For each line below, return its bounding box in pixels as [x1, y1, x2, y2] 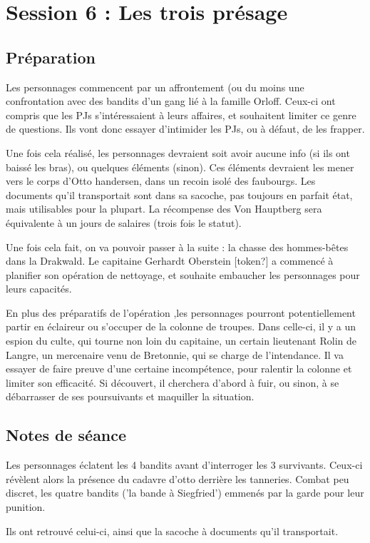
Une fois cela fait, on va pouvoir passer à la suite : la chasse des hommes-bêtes [6, 239, 349, 254]
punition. [6, 499, 46, 514]
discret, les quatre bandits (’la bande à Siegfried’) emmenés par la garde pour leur [6, 485, 364, 500]
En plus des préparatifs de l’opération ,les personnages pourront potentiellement [6, 305, 356, 320]
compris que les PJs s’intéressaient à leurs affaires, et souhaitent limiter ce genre [6, 107, 356, 122]
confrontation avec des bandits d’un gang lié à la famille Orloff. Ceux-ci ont [6, 93, 336, 108]
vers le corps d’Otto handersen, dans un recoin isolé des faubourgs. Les [6, 173, 316, 188]
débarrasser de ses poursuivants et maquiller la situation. [6, 389, 255, 404]
